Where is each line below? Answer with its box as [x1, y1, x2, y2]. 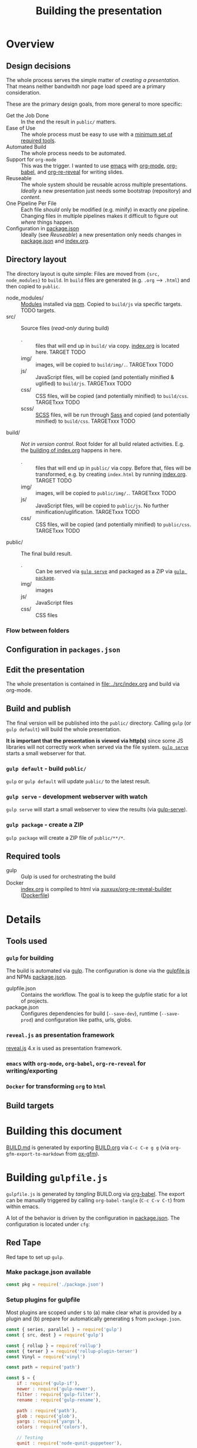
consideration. [6, 89, 41, 96]
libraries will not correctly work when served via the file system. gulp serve [6, 743, 189, 751]
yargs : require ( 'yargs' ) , [16, 1418, 83, 1424]
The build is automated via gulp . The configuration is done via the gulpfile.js [6, 967, 190, 974]
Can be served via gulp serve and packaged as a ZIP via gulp [35, 568, 185, 575]
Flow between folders [6, 626, 69, 634]
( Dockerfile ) [21, 892, 50, 899]
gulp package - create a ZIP [6, 821, 84, 829]
